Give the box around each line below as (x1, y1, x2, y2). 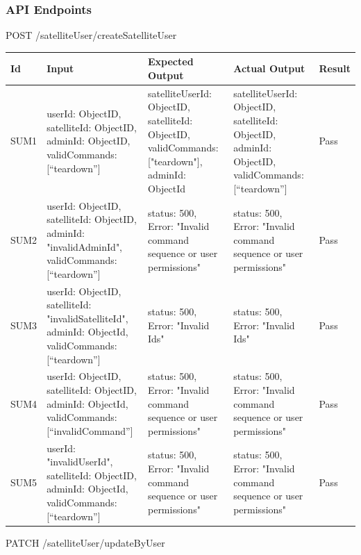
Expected (147, 54, 194, 69)
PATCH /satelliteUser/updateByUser (6, 535, 165, 549)
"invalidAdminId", (47, 239, 123, 254)
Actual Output (233, 61, 305, 76)
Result (319, 61, 351, 76)
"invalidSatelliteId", (47, 310, 128, 325)
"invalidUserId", (47, 454, 113, 469)
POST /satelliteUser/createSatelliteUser (6, 28, 177, 42)
